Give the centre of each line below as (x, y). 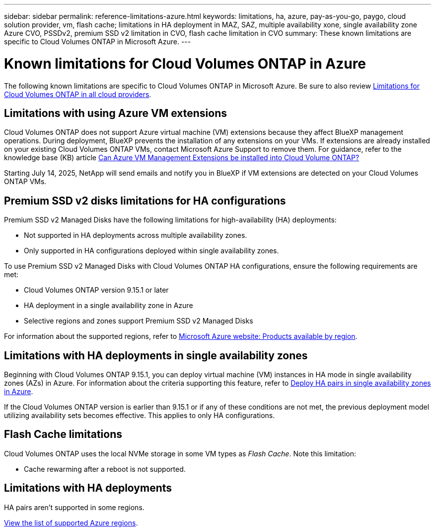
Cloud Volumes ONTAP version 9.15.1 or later (96, 290)
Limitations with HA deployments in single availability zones (156, 355)
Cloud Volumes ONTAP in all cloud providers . (78, 94)
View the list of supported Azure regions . (71, 523)
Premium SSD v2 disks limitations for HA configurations (145, 201)
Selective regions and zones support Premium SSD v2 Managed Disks (139, 321)
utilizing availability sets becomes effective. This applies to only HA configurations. (140, 416)
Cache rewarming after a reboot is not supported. (105, 469)
